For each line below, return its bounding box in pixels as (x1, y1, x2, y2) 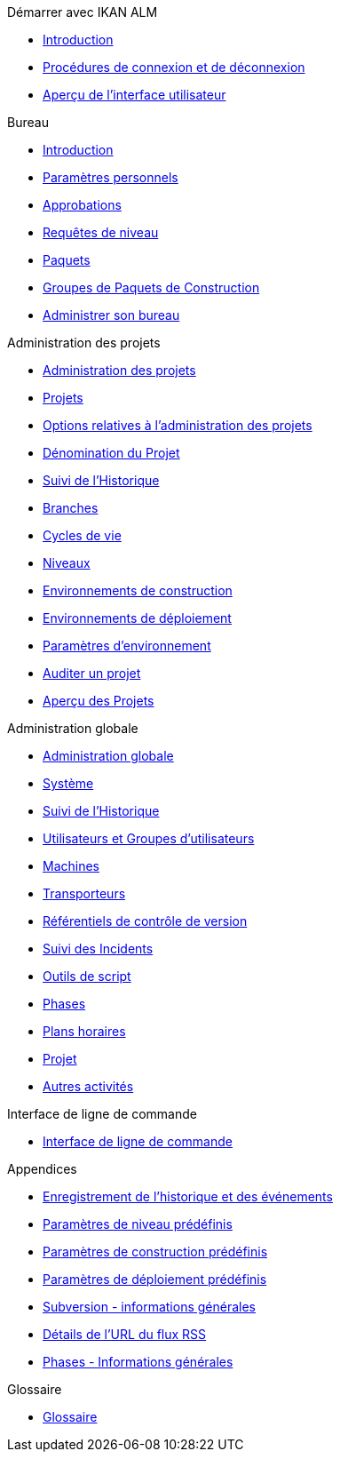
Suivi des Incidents (43, 941, 154, 956)
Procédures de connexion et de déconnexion (43, 60, 305, 75)
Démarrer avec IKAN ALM (7, 4, 158, 20)
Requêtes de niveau (43, 225, 159, 240)
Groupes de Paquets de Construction (43, 280, 260, 295)
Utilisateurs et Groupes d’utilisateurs (43, 831, 255, 846)
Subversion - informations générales (43, 1299, 257, 1314)
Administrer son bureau (43, 307, 180, 323)
